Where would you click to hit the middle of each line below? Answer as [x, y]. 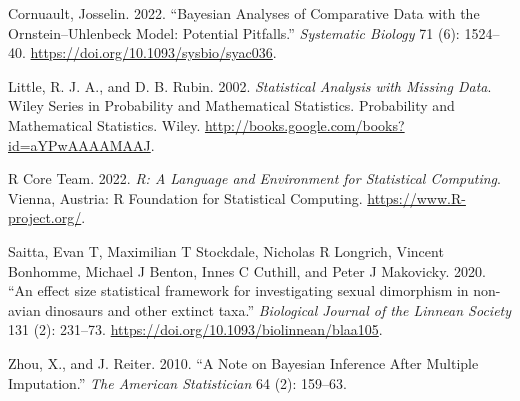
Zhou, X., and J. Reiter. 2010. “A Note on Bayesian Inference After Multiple [243, 362]
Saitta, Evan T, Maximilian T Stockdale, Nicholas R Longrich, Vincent [226, 250]
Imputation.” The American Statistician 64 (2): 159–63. [177, 382]
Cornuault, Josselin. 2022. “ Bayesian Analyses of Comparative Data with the [244, 13]
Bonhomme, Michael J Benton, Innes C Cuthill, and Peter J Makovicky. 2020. [247, 270]
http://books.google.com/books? [304, 124]
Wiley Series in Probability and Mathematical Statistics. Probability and [231, 105]
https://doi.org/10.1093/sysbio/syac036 [151, 52]
